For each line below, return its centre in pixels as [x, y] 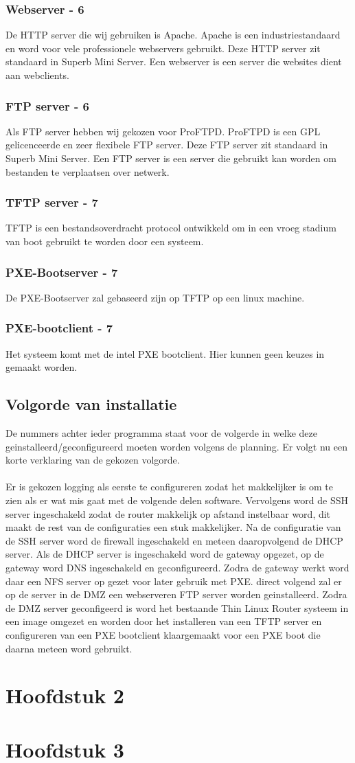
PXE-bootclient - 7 [59, 328]
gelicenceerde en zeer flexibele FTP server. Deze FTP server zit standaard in [167, 145]
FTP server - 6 [47, 105]
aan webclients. [38, 75]
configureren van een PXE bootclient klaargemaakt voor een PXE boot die [163, 634]
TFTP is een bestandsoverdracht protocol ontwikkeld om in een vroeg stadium [171, 228]
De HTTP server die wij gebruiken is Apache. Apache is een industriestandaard [173, 35]
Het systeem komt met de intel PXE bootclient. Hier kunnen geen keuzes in [165, 353]
